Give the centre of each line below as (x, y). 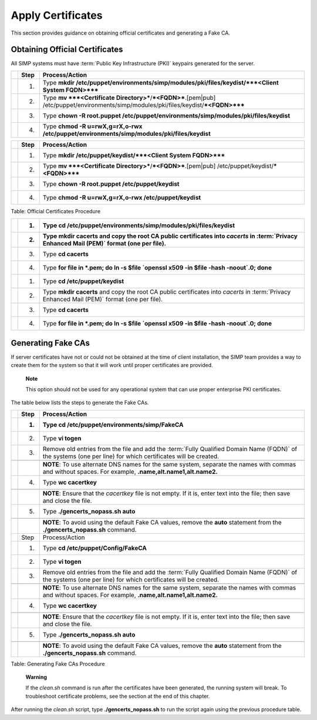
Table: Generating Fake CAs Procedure (58, 664)
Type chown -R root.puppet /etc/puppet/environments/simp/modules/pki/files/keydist (166, 116)
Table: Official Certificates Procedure (56, 211)
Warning (36, 677)
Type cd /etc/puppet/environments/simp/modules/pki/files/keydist (139, 226)
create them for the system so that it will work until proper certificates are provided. (112, 365)
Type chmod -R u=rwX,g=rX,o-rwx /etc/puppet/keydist (122, 197)
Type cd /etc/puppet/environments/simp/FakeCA (113, 425)
